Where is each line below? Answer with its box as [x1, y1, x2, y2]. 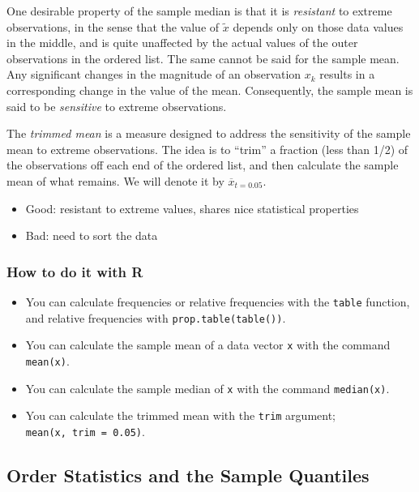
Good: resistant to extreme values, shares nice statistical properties [25, 199, 359, 216]
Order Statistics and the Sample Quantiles [6, 462, 370, 487]
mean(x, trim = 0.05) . [25, 422, 145, 439]
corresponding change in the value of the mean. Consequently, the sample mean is [6, 81, 413, 98]
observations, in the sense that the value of [6, 18, 220, 35]
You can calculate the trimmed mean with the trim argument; [25, 407, 336, 424]
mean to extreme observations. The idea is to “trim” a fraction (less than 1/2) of [6, 140, 408, 157]
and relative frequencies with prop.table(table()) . [25, 309, 286, 326]
